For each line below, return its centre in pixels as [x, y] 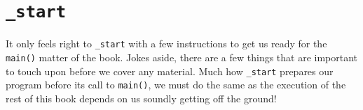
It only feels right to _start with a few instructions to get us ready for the [166, 44]
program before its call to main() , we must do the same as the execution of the [176, 85]
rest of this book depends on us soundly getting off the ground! [141, 98]
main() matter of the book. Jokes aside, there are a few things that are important [182, 57]
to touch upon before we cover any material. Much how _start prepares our [170, 71]
